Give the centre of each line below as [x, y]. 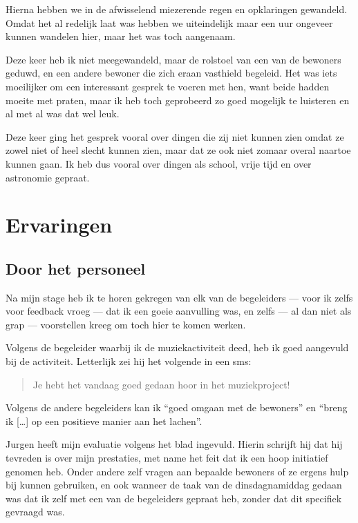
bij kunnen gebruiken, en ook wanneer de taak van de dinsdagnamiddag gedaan [174, 485]
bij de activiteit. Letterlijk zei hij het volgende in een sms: [129, 361]
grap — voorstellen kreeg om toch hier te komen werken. [126, 324]
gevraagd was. [35, 512]
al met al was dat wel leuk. [63, 114]
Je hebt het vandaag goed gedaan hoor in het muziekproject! [161, 384]
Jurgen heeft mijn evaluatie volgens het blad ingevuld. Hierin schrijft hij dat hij [174, 444]
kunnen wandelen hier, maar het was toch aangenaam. [121, 36]
